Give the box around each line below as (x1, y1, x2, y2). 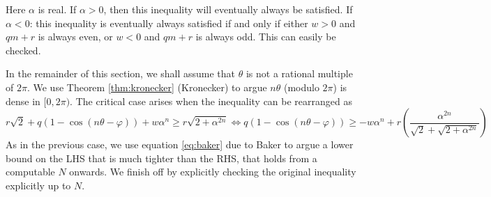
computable (6, 164, 55, 179)
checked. (6, 42, 41, 57)
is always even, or (38, 29, 113, 44)
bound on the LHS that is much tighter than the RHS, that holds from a (6, 150, 317, 165)
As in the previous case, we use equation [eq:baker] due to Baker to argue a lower (6, 137, 354, 152)
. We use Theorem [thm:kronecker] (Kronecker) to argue (27, 79, 267, 94)
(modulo (283, 79, 319, 94)
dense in (6, 93, 40, 108)
